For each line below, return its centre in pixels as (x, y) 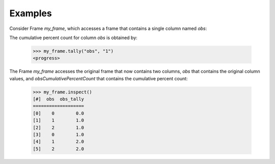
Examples (31, 13)
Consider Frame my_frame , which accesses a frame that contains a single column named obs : (108, 28)
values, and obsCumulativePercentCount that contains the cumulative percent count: (99, 78)
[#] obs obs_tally (58, 99)
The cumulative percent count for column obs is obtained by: (73, 38)
